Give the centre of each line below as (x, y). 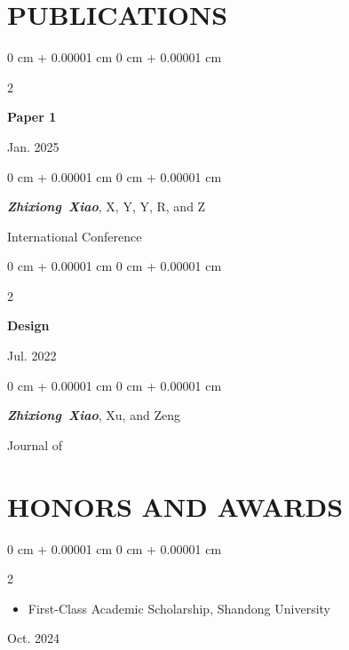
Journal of (35, 444)
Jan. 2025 (33, 146)
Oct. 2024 (34, 638)
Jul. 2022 (32, 356)
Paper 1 (32, 117)
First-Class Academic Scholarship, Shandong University (179, 608)
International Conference (75, 236)
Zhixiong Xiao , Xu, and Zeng (94, 415)
